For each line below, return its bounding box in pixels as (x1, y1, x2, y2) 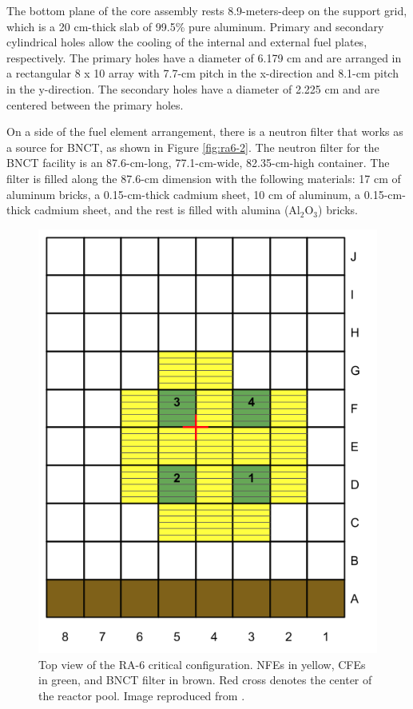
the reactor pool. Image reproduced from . (38, 687, 245, 703)
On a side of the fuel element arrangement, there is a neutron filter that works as (6, 123, 403, 140)
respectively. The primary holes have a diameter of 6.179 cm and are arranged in (6, 49, 402, 66)
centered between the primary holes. (6, 96, 184, 113)
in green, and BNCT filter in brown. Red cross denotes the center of (38, 671, 372, 688)
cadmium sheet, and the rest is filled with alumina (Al (34, 201, 300, 218)
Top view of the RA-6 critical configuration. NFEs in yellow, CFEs (38, 655, 366, 672)
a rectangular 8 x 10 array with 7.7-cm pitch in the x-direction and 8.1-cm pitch (6, 65, 399, 82)
